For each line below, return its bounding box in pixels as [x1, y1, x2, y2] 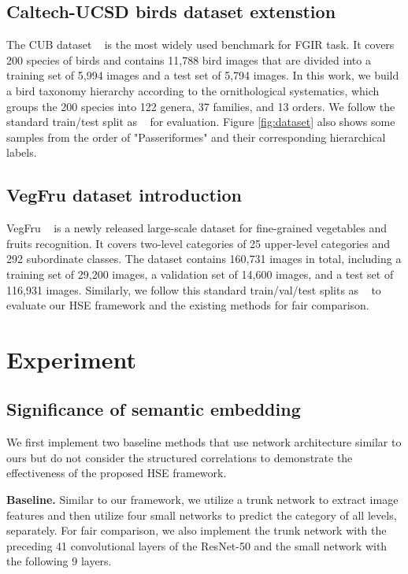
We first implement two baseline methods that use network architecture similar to [6, 434, 402, 450]
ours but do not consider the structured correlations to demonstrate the [6, 449, 353, 465]
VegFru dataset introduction [6, 183, 242, 207]
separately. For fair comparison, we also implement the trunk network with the [6, 522, 387, 539]
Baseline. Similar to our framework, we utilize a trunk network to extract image [6, 491, 399, 508]
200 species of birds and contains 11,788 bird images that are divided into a [6, 51, 371, 68]
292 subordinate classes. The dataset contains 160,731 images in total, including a [6, 250, 402, 267]
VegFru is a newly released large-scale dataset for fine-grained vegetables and [6, 220, 387, 236]
